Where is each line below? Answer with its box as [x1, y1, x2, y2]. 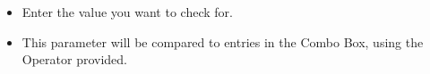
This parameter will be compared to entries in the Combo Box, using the [21, 32, 424, 51]
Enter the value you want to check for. [21, 3, 233, 21]
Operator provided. [21, 50, 128, 69]
